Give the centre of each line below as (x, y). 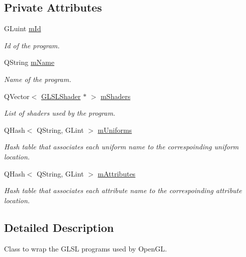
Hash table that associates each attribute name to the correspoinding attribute (123, 190)
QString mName (29, 62)
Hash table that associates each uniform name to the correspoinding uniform (121, 147)
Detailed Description (59, 227)
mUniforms (115, 130)
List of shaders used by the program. (60, 113)
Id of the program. (32, 45)
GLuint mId (23, 28)
